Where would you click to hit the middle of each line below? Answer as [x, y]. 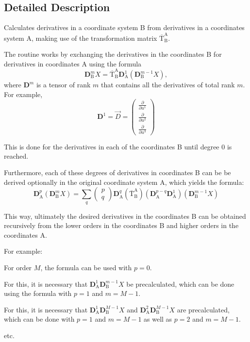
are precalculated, [203, 309]
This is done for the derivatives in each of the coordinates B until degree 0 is [118, 146]
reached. [16, 156]
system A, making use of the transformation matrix [81, 38]
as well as [158, 319]
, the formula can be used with [86, 267]
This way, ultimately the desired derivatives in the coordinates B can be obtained [125, 216]
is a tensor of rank [63, 85]
